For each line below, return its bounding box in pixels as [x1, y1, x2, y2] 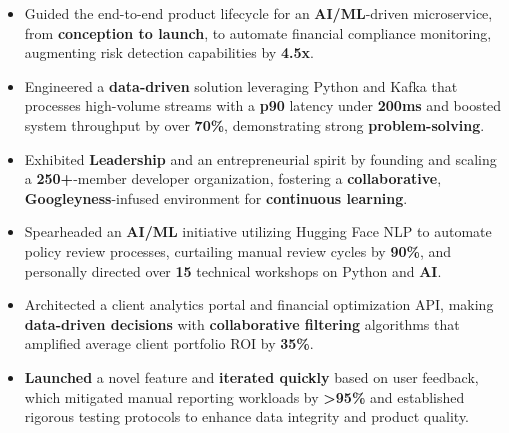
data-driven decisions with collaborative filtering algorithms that [24, 313, 460, 334]
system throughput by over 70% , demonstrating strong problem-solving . [24, 114, 485, 135]
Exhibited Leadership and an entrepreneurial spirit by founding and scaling [24, 148, 497, 169]
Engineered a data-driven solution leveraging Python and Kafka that [24, 75, 458, 96]
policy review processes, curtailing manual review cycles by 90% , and [24, 240, 452, 261]
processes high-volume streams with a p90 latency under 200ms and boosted [24, 95, 502, 116]
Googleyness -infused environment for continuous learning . [24, 187, 408, 208]
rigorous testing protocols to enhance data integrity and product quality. [24, 406, 470, 427]
